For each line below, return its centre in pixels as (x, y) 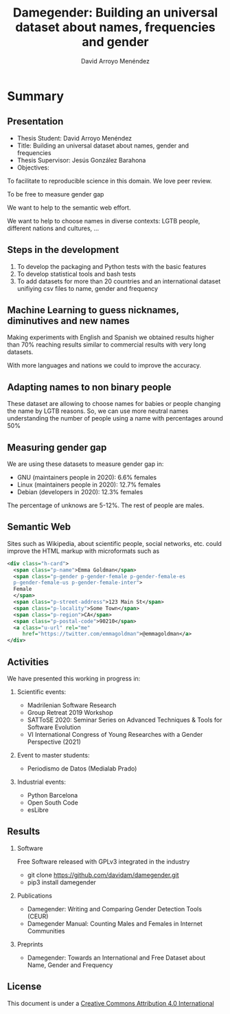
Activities (28, 662)
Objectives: (33, 168)
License (24, 987)
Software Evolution (54, 727)
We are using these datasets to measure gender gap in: (85, 464)
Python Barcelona (53, 795)
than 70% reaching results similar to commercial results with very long (106, 345)
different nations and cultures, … (53, 228)
